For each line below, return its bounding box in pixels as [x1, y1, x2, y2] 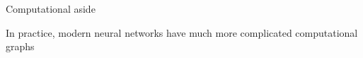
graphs [6, 39, 35, 54]
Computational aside [6, 1, 96, 16]
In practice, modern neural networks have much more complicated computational [6, 25, 358, 40]
